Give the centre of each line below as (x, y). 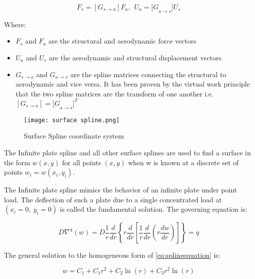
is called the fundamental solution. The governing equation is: (154, 209)
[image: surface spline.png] (72, 120)
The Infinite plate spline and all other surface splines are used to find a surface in (127, 152)
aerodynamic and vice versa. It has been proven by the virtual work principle (133, 84)
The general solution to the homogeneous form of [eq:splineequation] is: (112, 255)
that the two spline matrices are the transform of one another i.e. (115, 93)
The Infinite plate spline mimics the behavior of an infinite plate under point (121, 190)
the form (17, 162)
